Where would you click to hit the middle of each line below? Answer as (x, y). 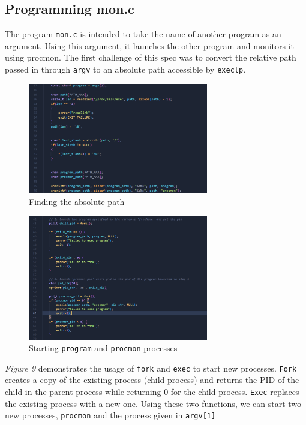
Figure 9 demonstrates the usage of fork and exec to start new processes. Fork (151, 368)
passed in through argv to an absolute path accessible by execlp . (125, 69)
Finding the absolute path (77, 201)
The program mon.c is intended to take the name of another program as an (143, 34)
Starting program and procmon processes (103, 348)
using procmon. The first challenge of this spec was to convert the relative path (151, 57)
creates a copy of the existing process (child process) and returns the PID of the (152, 380)
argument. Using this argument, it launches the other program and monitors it (150, 45)
